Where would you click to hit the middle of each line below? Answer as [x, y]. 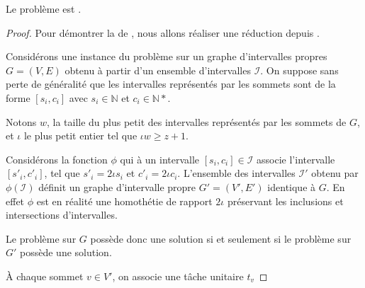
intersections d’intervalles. [62, 215]
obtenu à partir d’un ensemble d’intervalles [158, 70]
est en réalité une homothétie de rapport [124, 201]
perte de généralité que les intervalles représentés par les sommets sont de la [171, 84]
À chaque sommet [45, 276]
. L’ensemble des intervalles [236, 173]
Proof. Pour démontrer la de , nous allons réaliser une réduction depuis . [163, 32]
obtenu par [335, 173]
